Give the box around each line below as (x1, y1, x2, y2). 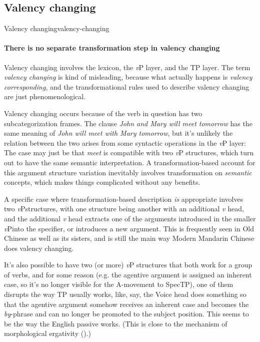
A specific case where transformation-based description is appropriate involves (4, 193, 243, 204)
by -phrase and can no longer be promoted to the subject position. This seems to (4, 308, 249, 319)
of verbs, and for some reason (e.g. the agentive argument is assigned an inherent (4, 269, 252, 279)
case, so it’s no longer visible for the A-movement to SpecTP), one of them (4, 279, 233, 289)
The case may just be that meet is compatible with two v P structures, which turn (4, 147, 254, 158)
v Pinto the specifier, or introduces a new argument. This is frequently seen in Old (4, 223, 254, 233)
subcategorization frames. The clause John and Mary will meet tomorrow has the (4, 118, 252, 128)
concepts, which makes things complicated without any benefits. (4, 177, 200, 187)
